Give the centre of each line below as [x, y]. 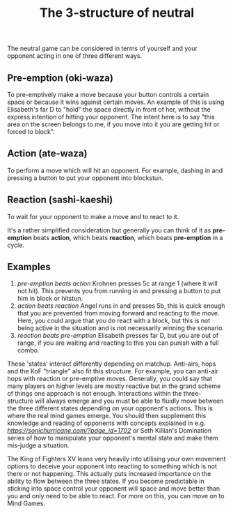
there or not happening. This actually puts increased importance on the [109, 474]
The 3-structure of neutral [117, 13]
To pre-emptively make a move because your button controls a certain [108, 95]
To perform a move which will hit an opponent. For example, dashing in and [115, 170]
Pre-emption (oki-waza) [60, 78]
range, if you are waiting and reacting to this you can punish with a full [118, 343]
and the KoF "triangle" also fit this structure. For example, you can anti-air [113, 371]
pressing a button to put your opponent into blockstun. [85, 178]
